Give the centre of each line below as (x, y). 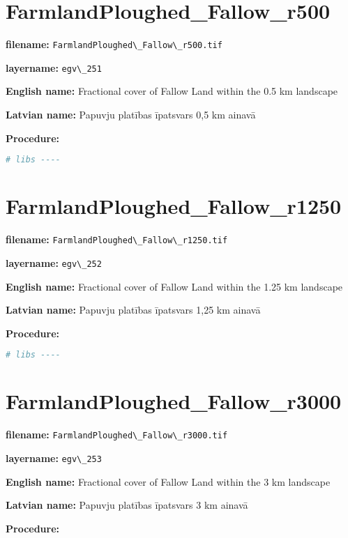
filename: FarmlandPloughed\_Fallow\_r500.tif (114, 44)
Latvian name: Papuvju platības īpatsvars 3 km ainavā (127, 505)
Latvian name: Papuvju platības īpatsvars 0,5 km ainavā (131, 115)
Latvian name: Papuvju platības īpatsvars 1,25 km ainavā (133, 310)
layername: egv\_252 (54, 262)
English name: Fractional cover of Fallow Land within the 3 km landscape (168, 481)
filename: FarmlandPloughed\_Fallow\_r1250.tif (117, 239)
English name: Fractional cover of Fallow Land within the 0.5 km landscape (172, 91)
